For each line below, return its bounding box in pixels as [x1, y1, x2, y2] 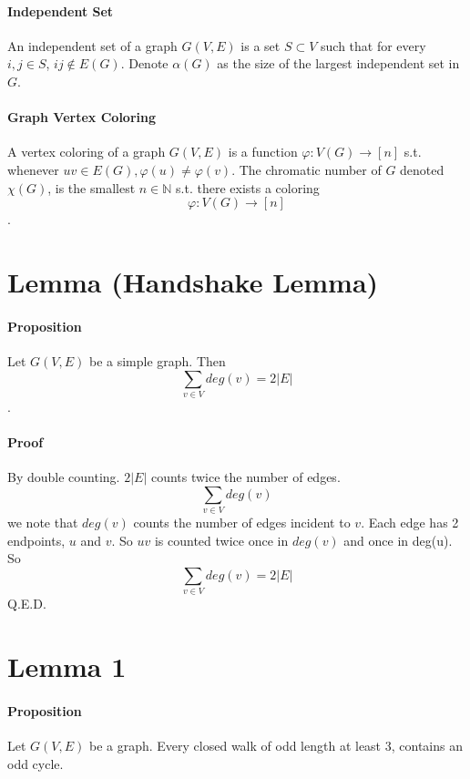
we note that [7, 513, 78, 532]
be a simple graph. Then [88, 351, 226, 370]
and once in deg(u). [343, 530, 453, 549]
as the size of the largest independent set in [217, 54, 460, 73]
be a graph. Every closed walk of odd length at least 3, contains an [88, 736, 463, 755]
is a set [240, 36, 281, 55]
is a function [228, 142, 298, 161]
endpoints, [7, 530, 66, 549]
